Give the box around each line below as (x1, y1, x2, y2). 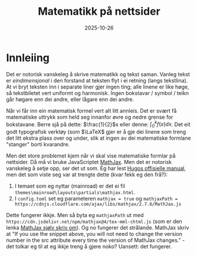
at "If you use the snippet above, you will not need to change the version (6, 231, 183, 238)
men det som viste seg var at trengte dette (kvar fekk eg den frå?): (6, 171, 168, 178)
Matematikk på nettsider (38, 5, 160, 18)
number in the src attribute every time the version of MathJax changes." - (6, 237, 185, 244)
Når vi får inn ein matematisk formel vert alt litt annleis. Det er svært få (6, 107, 177, 114)
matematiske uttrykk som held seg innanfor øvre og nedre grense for (6, 113, 173, 120)
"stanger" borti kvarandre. (6, 141, 70, 148)
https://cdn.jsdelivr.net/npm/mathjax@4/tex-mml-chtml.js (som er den (6, 218, 183, 225)
